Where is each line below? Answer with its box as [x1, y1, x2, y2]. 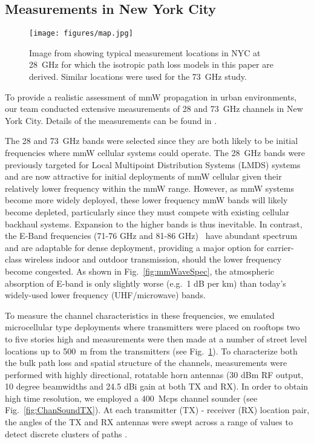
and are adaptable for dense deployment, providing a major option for [5, 241, 264, 253]
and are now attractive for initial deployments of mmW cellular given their [5, 170, 282, 183]
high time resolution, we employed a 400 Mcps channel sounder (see [5, 391, 258, 404]
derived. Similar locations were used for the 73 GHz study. [29, 70, 247, 83]
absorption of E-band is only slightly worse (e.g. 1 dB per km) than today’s [5, 276, 286, 289]
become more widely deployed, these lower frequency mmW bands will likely [5, 194, 288, 206]
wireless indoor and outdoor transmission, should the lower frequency [24, 253, 282, 266]
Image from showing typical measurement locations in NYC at [29, 46, 261, 59]
